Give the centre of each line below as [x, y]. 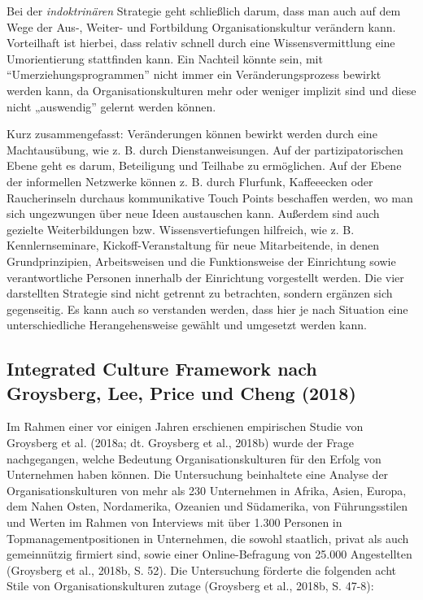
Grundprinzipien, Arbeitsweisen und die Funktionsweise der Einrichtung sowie [201, 261]
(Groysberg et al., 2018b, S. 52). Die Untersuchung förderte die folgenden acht [201, 570]
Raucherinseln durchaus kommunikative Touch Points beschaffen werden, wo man [210, 197]
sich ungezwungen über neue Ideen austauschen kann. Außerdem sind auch [193, 213]
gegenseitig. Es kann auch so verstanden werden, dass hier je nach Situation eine [207, 309]
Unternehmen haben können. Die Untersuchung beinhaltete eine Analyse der [198, 474]
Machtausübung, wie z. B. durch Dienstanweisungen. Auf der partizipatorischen [205, 149]
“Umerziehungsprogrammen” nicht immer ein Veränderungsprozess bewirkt [194, 74]
